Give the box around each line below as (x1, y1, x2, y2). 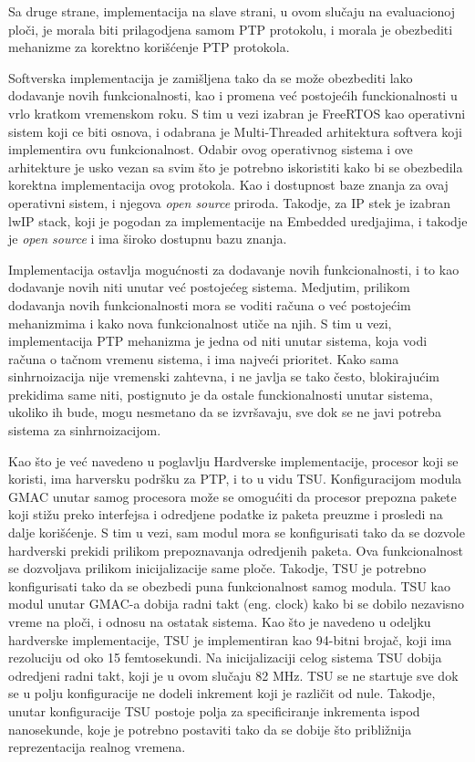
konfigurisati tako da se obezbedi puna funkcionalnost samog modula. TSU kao (8, 576, 450, 595)
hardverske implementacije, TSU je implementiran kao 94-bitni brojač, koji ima (8, 630, 452, 649)
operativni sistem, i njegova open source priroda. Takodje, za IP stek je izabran (8, 193, 451, 212)
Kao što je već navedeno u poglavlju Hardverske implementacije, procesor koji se (8, 451, 459, 470)
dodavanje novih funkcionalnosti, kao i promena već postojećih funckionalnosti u (8, 86, 458, 105)
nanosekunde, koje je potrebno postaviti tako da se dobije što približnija (8, 719, 412, 738)
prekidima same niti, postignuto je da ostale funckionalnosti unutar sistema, (8, 384, 433, 403)
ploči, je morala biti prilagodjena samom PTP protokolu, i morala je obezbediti (8, 19, 453, 38)
